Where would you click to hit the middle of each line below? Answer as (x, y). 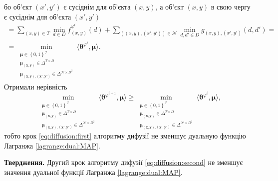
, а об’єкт (169, 6)
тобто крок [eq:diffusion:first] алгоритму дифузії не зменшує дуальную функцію (125, 135)
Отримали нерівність (36, 86)
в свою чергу (231, 6)
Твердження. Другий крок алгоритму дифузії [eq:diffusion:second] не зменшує (124, 162)
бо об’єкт (18, 6)
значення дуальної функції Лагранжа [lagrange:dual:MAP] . (93, 172)
